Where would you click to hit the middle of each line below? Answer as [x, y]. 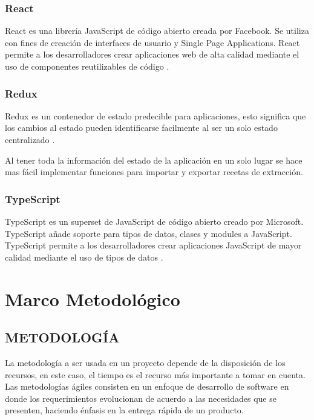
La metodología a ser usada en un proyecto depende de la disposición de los [145, 362]
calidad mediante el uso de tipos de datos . [84, 257]
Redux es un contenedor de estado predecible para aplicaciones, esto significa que [155, 115]
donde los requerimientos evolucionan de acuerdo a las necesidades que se [141, 398]
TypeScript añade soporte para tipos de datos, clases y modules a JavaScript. [149, 233]
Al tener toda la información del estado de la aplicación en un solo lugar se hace [154, 160]
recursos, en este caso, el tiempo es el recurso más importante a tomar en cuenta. [155, 374]
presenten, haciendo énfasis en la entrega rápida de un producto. [124, 410]
